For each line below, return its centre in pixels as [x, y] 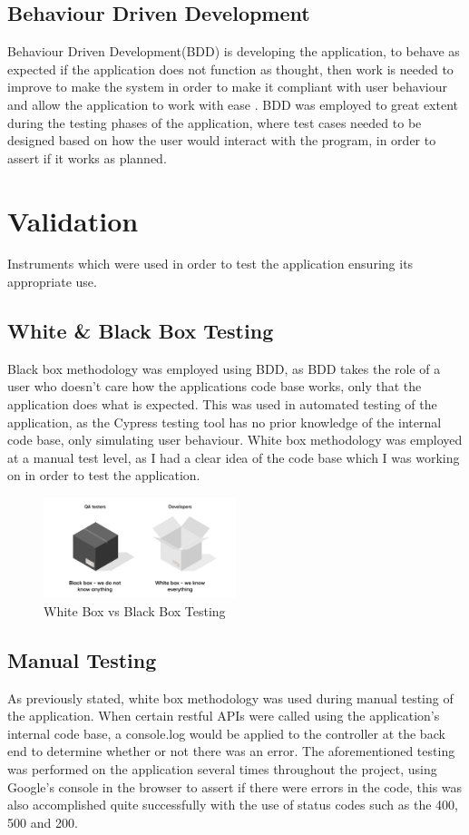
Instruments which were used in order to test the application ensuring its [210, 264]
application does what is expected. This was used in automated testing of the [222, 404]
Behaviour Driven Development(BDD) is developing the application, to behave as [234, 51]
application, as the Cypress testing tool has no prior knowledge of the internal [225, 422]
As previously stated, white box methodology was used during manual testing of [230, 697]
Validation [73, 220]
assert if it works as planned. [87, 157]
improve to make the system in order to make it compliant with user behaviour [227, 87]
